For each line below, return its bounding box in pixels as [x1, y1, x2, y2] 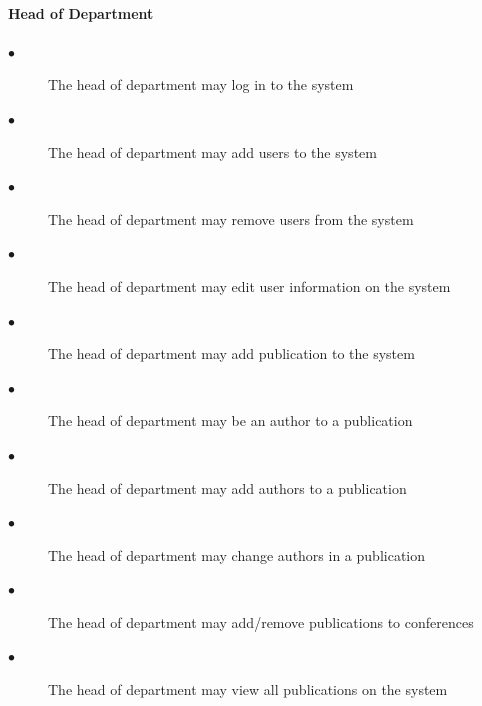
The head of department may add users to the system [48, 141, 377, 162]
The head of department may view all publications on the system [48, 679, 448, 700]
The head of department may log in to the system [48, 74, 354, 95]
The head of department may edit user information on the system [48, 275, 451, 296]
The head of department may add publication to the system [48, 343, 415, 364]
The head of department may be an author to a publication [48, 410, 413, 431]
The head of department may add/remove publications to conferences [48, 611, 474, 632]
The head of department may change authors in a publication [48, 544, 426, 565]
